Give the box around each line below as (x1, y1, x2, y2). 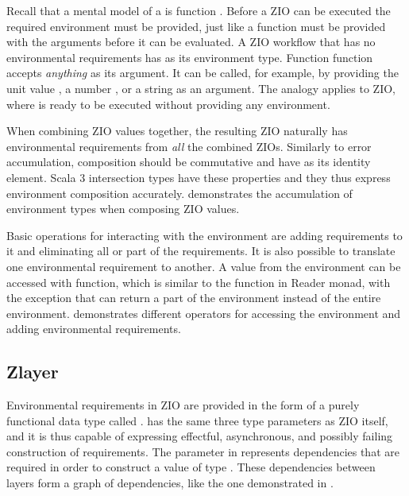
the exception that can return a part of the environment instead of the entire (6, 289, 381, 306)
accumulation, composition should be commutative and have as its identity (6, 153, 371, 170)
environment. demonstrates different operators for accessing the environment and (6, 304, 401, 321)
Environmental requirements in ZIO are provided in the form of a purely (6, 397, 360, 413)
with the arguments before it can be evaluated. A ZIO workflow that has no (6, 33, 376, 50)
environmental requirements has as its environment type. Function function (6, 48, 373, 65)
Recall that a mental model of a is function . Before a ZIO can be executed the (6, 2, 391, 18)
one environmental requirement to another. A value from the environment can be (6, 258, 401, 274)
